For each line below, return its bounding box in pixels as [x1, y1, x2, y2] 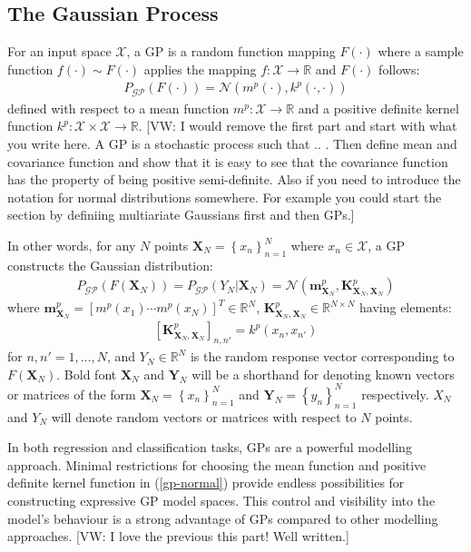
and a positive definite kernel [298, 98, 459, 117]
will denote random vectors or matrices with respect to [51, 407, 357, 426]
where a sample [378, 42, 464, 61]
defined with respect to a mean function [7, 98, 230, 117]
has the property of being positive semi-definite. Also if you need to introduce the [7, 170, 461, 189]
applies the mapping [143, 59, 257, 78]
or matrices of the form [7, 384, 136, 403]
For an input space [7, 42, 112, 61]
